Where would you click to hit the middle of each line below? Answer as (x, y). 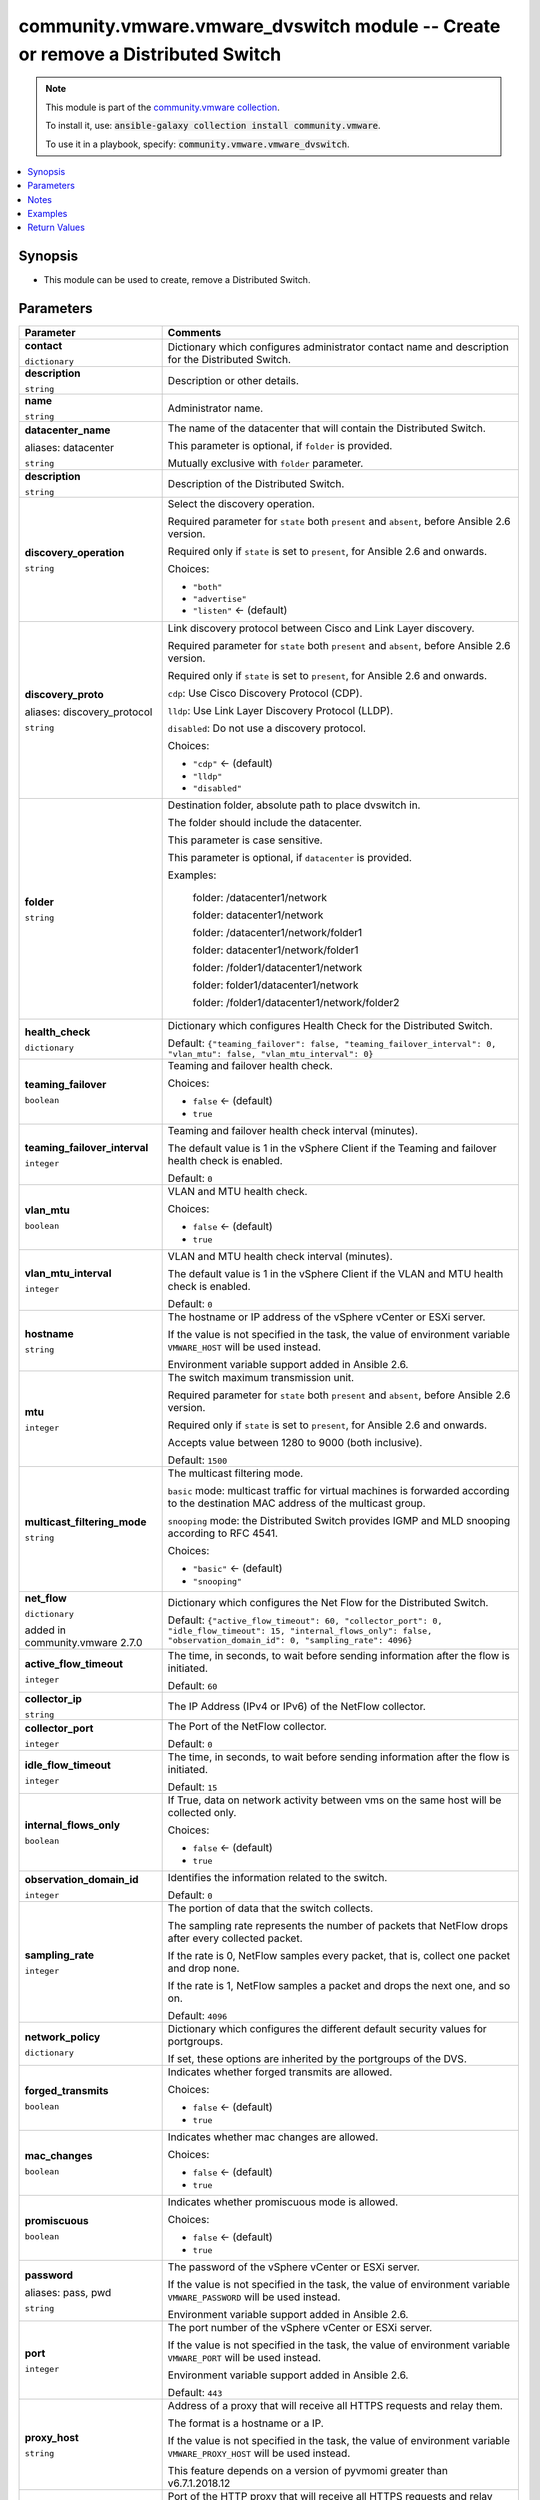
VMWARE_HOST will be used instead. (244, 1347)
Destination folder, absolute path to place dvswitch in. (294, 805)
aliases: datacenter (69, 447)
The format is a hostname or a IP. (245, 2423)
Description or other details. (233, 380)
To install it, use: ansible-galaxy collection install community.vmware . (213, 126)
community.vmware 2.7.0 (83, 1643)
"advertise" (219, 599)
